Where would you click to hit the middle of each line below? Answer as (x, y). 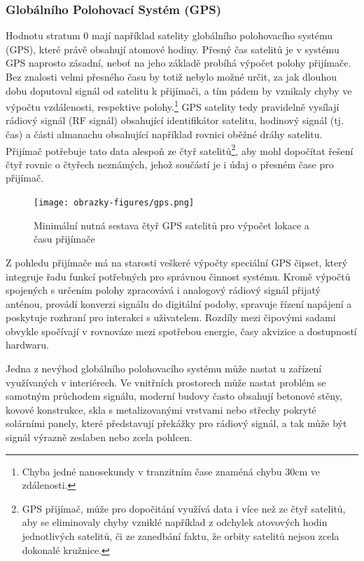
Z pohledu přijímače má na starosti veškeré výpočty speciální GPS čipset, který (177, 262)
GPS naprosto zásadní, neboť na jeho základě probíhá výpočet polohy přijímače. (178, 63)
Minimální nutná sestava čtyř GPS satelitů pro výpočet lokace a (171, 225)
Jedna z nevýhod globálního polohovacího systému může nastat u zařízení (164, 369)
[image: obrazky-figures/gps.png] (114, 203)
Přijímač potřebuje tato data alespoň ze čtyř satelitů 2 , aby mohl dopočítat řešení (180, 149)
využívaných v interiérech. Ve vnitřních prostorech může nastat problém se (166, 382)
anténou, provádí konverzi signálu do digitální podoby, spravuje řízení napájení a (179, 303)
